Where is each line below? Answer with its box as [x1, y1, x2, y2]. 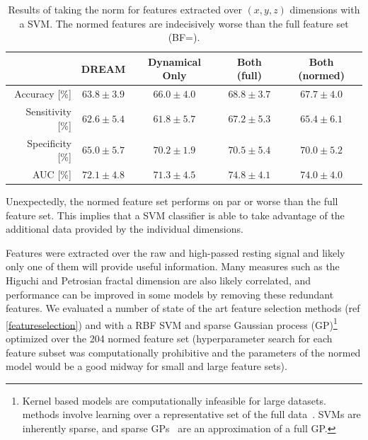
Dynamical [147, 54, 201, 69]
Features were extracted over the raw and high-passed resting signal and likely [6, 245, 345, 260]
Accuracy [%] [14, 86, 71, 101]
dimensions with [289, 2, 360, 16]
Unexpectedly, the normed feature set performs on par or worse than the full [6, 194, 338, 209]
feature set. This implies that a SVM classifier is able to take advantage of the [6, 207, 345, 222]
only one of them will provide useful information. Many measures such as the [6, 259, 340, 274]
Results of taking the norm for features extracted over [8, 2, 242, 16]
